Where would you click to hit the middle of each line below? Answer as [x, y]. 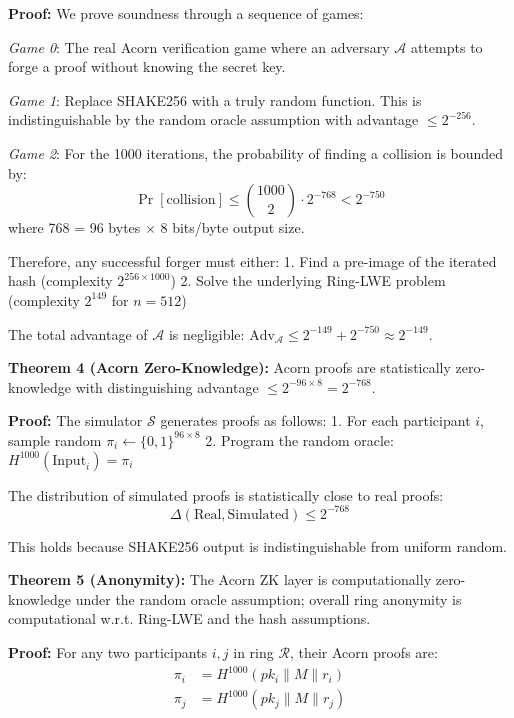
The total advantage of [78, 333]
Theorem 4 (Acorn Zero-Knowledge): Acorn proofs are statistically [229, 367]
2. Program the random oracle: [299, 439]
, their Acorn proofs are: [363, 651]
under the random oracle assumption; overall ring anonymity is [268, 598]
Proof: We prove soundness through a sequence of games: [186, 13]
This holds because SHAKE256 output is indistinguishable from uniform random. [258, 545]
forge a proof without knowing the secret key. [147, 66]
